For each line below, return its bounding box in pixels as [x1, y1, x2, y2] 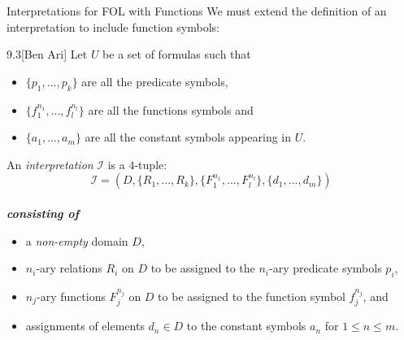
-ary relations [36, 259, 102, 277]
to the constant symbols [186, 317, 306, 334]
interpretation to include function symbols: [7, 18, 219, 35]
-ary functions [37, 287, 106, 304]
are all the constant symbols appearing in [85, 129, 292, 146]
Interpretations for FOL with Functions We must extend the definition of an [7, 2, 387, 19]
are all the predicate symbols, [81, 72, 228, 89]
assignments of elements [25, 317, 145, 334]
